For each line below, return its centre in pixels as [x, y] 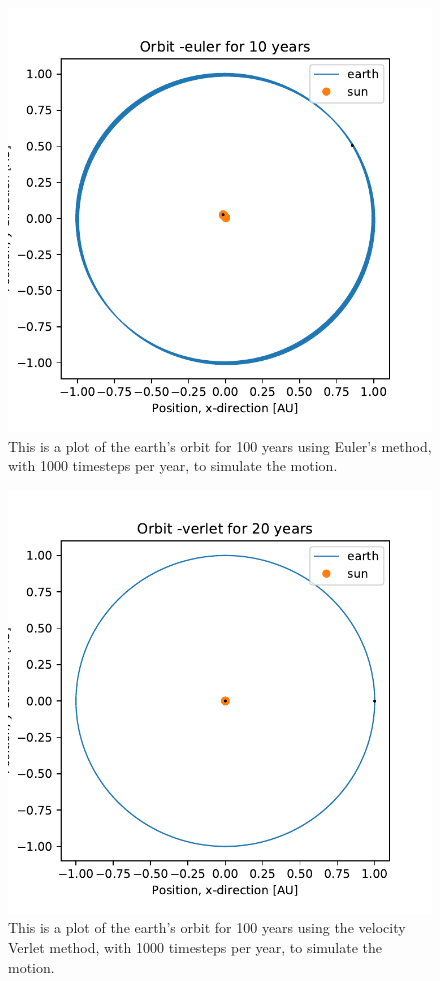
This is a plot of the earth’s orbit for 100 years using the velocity [207, 927]
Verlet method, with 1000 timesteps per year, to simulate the [195, 946]
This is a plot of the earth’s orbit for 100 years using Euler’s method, [220, 445]
